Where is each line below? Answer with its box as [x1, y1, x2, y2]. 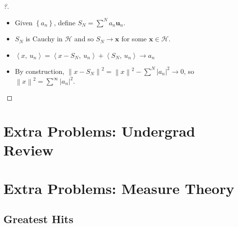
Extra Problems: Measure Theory [3, 178, 235, 198]
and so [74, 34, 94, 44]
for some [121, 34, 147, 44]
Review [3, 140, 54, 160]
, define [54, 17, 76, 27]
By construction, [15, 66, 65, 76]
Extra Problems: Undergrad [3, 121, 195, 141]
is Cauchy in [25, 34, 63, 44]
